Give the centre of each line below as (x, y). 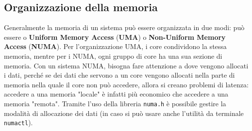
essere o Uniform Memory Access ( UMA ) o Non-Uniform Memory (115, 37)
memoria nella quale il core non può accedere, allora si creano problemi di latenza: (126, 84)
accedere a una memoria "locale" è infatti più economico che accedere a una (116, 94)
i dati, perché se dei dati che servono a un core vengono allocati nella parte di (119, 75)
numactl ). (18, 123)
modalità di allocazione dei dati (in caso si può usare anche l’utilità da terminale (124, 113)
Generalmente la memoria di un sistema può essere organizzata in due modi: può (124, 27)
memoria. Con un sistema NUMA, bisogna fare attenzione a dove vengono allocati (126, 65)
